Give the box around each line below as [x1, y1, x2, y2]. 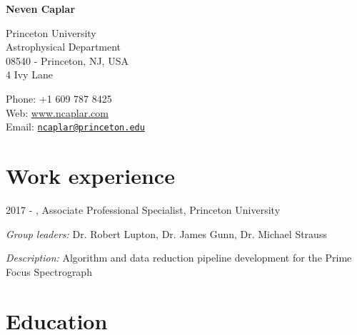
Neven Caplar [6, 1, 76, 16]
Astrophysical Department [6, 39, 121, 54]
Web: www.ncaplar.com [6, 105, 109, 120]
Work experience [6, 161, 175, 190]
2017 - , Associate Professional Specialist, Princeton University [6, 202, 281, 217]
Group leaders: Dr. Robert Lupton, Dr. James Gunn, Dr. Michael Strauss [6, 226, 327, 241]
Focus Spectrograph [6, 264, 92, 279]
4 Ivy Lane [6, 67, 53, 82]
